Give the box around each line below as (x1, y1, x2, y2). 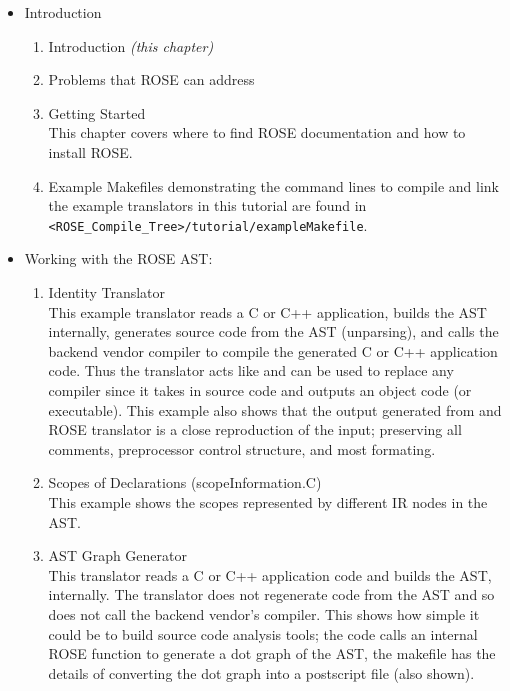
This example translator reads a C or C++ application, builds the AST (48, 301, 487, 322)
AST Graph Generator (48, 545, 187, 566)
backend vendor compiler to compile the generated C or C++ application (48, 340, 498, 361)
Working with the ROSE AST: (24, 248, 213, 269)
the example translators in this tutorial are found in (48, 195, 367, 216)
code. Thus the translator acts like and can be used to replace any (48, 360, 454, 381)
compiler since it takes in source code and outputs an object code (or (48, 379, 472, 400)
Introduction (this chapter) (48, 35, 214, 56)
